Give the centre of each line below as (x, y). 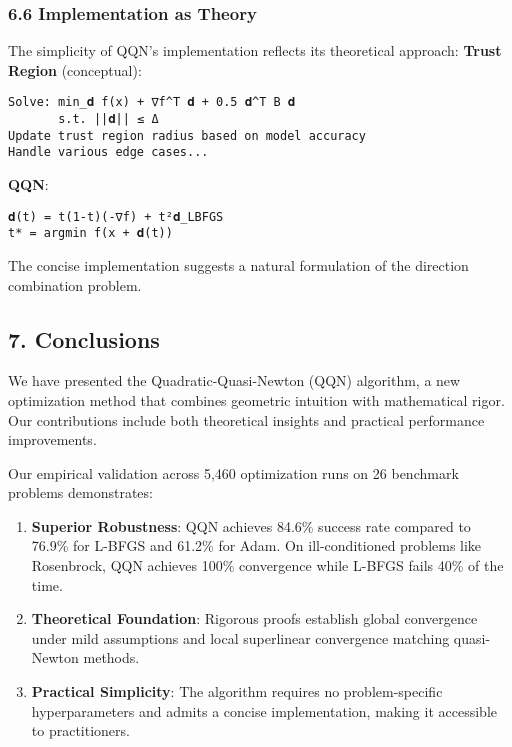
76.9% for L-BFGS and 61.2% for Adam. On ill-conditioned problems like (256, 545)
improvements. (52, 439)
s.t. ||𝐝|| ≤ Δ (108, 119)
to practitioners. (80, 730)
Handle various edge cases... (108, 152)
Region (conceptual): (75, 69)
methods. (111, 657)
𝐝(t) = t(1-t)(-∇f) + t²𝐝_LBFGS (116, 216)
